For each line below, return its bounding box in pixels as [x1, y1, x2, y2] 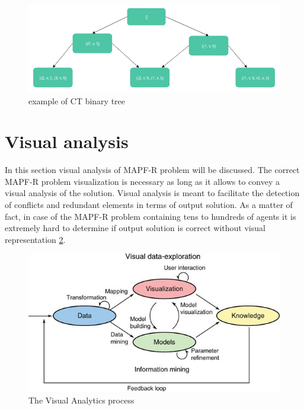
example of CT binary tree [28, 94, 126, 107]
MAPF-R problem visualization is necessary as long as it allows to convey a [5, 175, 280, 187]
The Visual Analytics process [28, 393, 135, 406]
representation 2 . [5, 233, 66, 245]
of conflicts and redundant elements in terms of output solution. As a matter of [5, 198, 293, 211]
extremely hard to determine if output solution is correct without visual [5, 222, 265, 234]
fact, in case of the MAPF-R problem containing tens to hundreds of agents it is [5, 210, 296, 222]
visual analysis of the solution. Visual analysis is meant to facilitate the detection [5, 187, 300, 199]
